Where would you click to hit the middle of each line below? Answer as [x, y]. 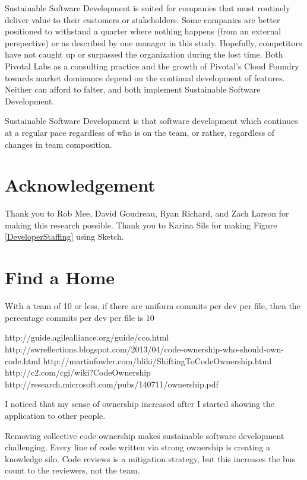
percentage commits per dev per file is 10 [80, 317]
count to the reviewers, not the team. [72, 470]
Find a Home [60, 277]
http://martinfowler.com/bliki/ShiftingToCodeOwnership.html [157, 360]
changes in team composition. [58, 144]
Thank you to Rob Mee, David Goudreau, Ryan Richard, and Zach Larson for [147, 213]
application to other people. [55, 415]
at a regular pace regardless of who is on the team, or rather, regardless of [140, 132]
